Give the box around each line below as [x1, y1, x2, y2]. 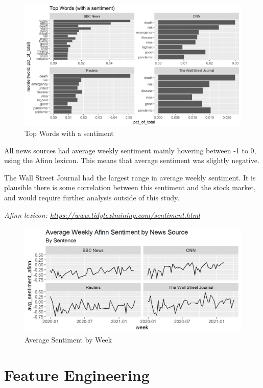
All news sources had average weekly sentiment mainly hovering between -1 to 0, [4, 145, 256, 155]
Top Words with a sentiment [25, 128, 114, 139]
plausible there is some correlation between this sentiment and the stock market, [4, 182, 256, 193]
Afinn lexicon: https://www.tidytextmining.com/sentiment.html [4, 209, 200, 220]
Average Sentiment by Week [25, 334, 112, 345]
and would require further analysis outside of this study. [4, 192, 180, 203]
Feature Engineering [4, 364, 150, 385]
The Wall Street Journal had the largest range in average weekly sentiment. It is [4, 172, 256, 182]
